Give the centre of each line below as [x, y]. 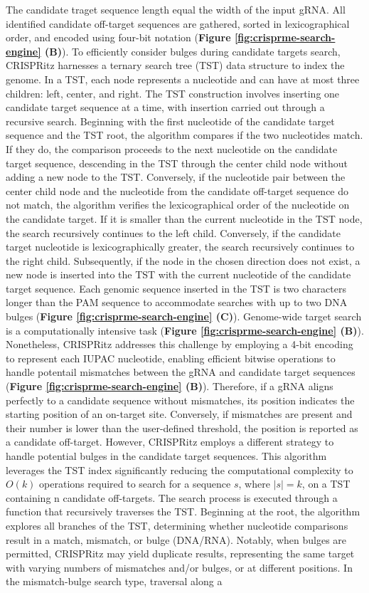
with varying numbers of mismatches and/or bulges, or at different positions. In [179, 567]
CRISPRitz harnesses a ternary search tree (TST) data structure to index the [175, 65]
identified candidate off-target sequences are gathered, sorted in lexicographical [178, 23]
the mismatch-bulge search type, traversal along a [114, 581]
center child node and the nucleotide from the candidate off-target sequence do [177, 190]
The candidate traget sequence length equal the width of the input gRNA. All [176, 9]
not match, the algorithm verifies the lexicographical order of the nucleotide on [178, 205]
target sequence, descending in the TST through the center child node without [177, 163]
